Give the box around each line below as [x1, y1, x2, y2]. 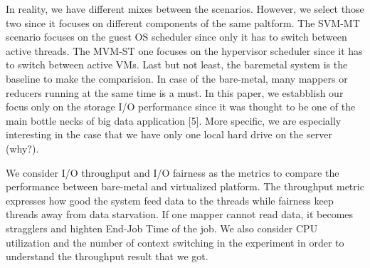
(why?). [6, 140, 39, 155]
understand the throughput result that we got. [6, 249, 208, 264]
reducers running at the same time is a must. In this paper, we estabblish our [6, 85, 344, 100]
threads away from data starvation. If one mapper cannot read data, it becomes [6, 207, 354, 222]
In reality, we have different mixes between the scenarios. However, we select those [6, 1, 364, 16]
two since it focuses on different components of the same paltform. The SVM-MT [6, 15, 360, 30]
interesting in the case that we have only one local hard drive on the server [6, 127, 332, 142]
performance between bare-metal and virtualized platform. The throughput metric [6, 179, 364, 194]
